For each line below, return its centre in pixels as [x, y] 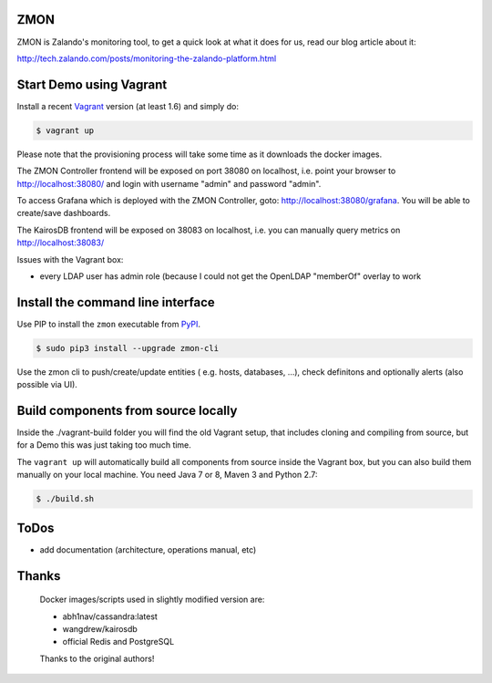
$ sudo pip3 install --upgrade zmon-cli [127, 348]
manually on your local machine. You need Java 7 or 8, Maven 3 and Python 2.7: [167, 475]
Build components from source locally [127, 410]
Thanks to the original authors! [97, 658]
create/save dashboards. [64, 213]
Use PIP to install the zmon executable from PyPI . [108, 324]
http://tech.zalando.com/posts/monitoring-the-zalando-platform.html [147, 58]
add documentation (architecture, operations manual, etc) [148, 549]
